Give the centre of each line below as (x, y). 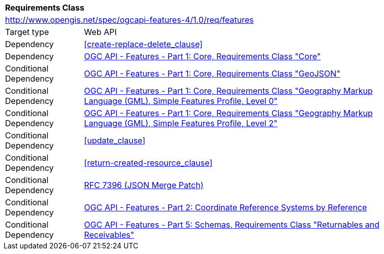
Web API (100, 32)
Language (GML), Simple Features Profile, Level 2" (181, 123)
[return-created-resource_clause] (148, 163)
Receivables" (109, 235)
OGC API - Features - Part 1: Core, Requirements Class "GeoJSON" (212, 74)
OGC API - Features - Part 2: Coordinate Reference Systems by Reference (226, 207)
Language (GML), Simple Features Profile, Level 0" (181, 101)
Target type (27, 32)
